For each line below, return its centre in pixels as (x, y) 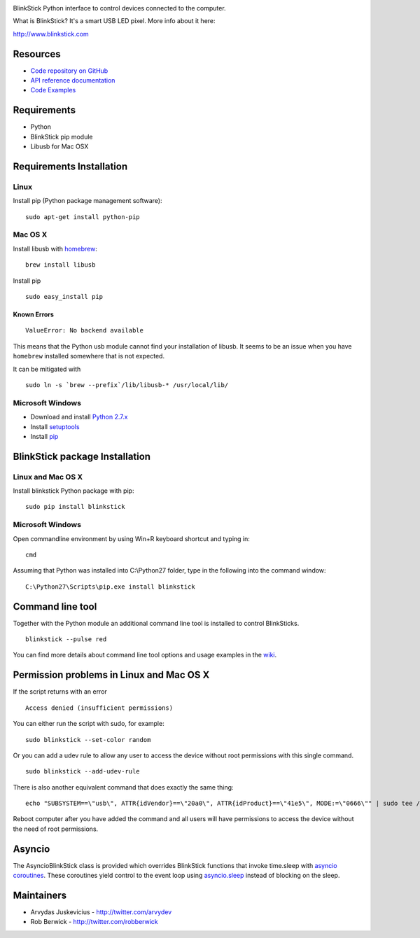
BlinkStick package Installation (82, 456)
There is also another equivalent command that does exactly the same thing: (123, 787)
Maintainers (40, 895)
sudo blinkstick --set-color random (88, 740)
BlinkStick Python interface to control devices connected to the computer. (120, 8)
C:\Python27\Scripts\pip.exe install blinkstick (110, 587)
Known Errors (33, 314)
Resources (37, 54)
